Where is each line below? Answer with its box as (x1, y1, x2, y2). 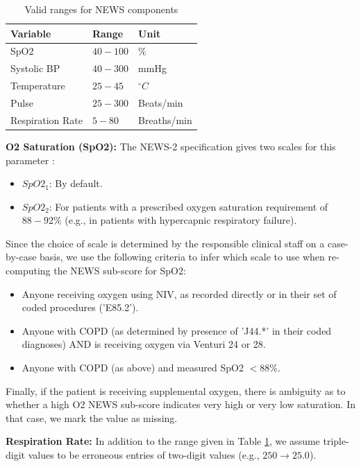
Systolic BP (10, 61, 60, 76)
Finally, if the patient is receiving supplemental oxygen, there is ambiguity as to (6, 383, 346, 398)
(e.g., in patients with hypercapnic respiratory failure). (65, 213, 297, 227)
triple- (323, 434, 349, 448)
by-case (6, 249, 37, 264)
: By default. (49, 176, 103, 191)
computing (6, 263, 51, 278)
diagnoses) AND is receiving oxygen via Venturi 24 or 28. (22, 337, 266, 351)
